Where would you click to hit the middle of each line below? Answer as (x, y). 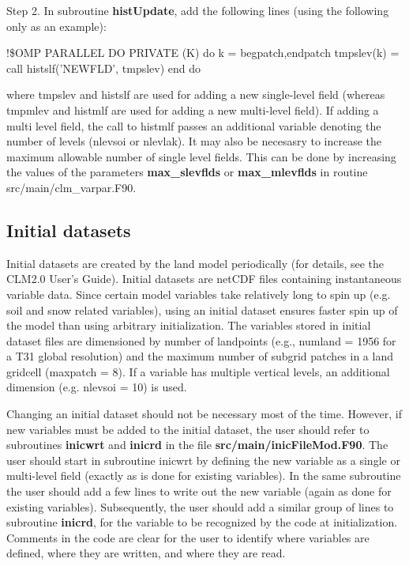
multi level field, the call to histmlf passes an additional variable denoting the (194, 125)
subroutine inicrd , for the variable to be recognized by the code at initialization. (202, 522)
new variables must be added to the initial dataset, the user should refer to (188, 429)
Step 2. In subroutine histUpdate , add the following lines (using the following (198, 10)
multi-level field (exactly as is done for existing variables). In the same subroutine (204, 475)
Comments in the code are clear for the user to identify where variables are (188, 537)
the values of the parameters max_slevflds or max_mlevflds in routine (187, 172)
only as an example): (56, 26)
